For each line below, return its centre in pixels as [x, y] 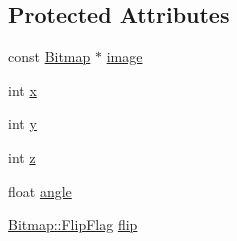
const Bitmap [49, 56]
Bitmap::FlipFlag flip [73, 224]
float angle [40, 190]
